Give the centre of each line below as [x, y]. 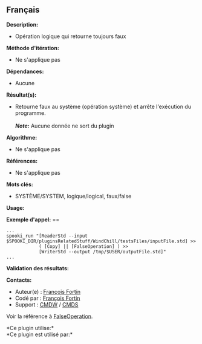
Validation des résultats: [38, 268]
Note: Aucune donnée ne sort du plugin [64, 126]
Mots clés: [20, 184]
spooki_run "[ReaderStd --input [47, 236]
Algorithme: [22, 137]
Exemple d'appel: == [33, 219]
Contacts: [19, 280]
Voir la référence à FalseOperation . [50, 316]
